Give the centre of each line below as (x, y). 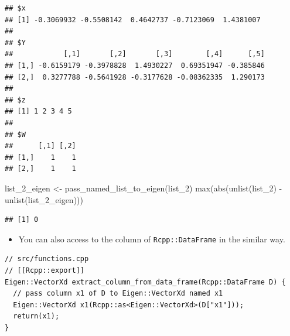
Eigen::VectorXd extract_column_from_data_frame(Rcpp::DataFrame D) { (145, 282)
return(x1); (36, 316)
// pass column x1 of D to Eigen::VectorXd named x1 (118, 294)
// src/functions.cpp (47, 259)
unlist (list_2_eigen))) (44, 199)
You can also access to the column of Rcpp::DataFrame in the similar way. (152, 239)
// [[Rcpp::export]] (45, 270)
